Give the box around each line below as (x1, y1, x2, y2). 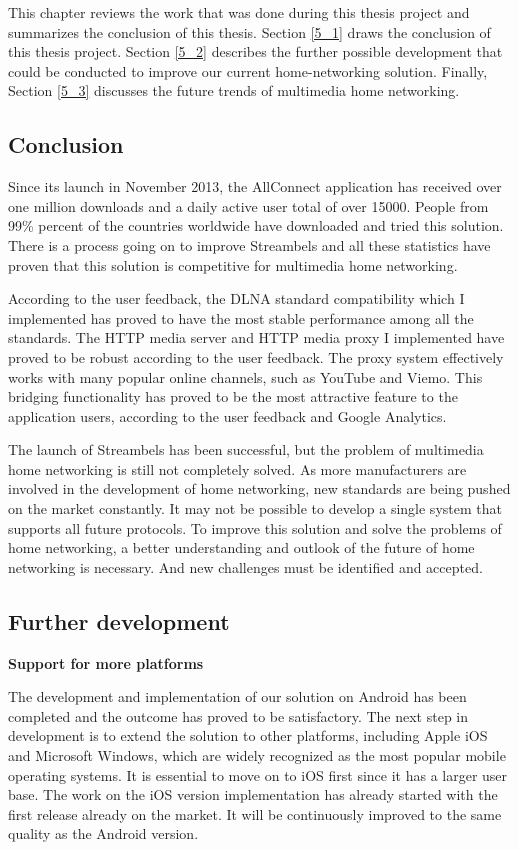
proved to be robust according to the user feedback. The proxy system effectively (8, 346, 504, 367)
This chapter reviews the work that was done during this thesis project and (8, 2, 470, 22)
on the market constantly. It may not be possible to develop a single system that (8, 498, 502, 519)
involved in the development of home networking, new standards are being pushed (8, 478, 511, 499)
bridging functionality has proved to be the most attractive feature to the (8, 386, 458, 407)
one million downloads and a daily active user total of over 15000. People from (8, 195, 489, 216)
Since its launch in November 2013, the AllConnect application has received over (8, 176, 502, 197)
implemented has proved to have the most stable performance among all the (8, 307, 474, 328)
